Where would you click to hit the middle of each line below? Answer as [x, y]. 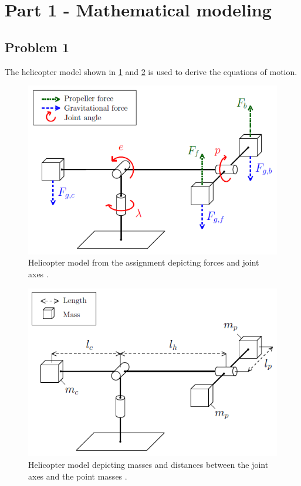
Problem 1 [37, 47]
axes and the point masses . [78, 476]
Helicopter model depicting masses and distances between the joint [148, 464]
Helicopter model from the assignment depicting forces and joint [144, 262]
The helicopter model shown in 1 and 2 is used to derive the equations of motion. [151, 71]
